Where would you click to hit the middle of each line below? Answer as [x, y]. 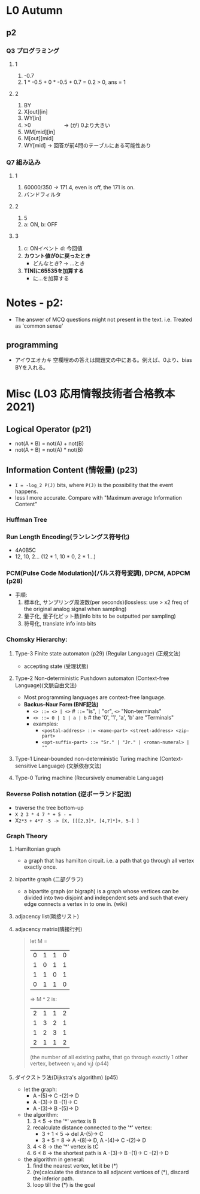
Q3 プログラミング [33, 50]
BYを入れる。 [32, 367]
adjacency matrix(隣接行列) [49, 929]
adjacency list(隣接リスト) [47, 917]
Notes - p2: [35, 303]
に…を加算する [51, 279]
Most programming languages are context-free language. [95, 697]
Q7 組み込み [23, 162]
